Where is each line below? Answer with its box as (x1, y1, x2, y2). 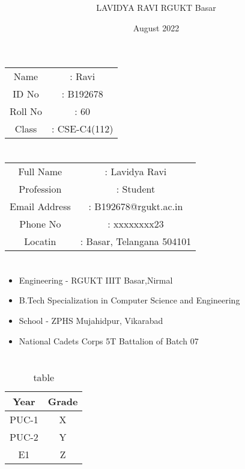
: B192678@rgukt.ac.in (88, 199, 183, 213)
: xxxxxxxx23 (107, 216, 164, 231)
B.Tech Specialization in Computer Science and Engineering (19, 294, 240, 306)
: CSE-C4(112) (52, 122, 113, 136)
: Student (116, 181, 156, 196)
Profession (19, 181, 62, 196)
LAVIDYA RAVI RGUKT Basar (96, 1, 216, 14)
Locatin (24, 234, 56, 248)
